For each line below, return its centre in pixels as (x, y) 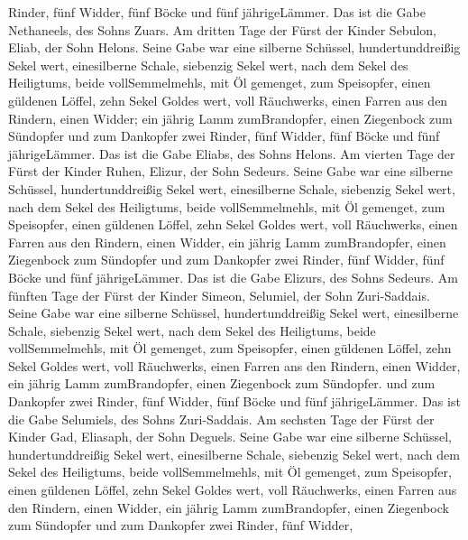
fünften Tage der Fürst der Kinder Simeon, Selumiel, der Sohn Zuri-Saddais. (219, 295)
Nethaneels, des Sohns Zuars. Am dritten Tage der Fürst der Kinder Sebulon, (222, 29)
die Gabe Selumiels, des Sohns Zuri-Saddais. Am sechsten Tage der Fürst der (221, 419)
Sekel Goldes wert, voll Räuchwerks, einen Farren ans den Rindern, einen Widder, (234, 365)
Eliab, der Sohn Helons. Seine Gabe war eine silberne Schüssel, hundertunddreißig (234, 47)
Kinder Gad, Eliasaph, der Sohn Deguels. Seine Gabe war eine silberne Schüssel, (230, 437)
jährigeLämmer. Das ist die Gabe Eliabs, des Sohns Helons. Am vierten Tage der (232, 153)
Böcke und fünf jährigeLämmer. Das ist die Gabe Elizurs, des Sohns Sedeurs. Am (233, 277)
